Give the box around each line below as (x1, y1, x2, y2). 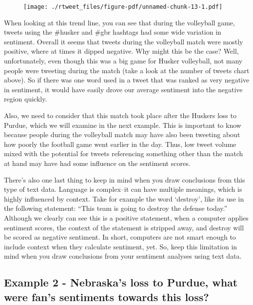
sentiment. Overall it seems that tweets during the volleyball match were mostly (4, 36, 243, 46)
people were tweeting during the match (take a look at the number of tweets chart (4, 65, 250, 75)
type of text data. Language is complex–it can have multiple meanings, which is (4, 184, 242, 194)
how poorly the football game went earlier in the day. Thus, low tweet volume (4, 139, 236, 149)
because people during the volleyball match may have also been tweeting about (4, 129, 240, 140)
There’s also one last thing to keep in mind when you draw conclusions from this (4, 174, 245, 184)
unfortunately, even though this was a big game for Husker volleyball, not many (4, 56, 243, 66)
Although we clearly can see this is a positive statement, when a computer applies (4, 212, 249, 223)
